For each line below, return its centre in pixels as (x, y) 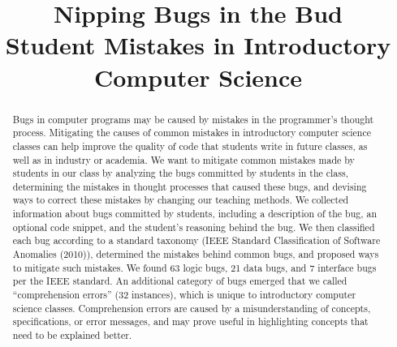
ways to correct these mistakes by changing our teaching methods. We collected (181, 200)
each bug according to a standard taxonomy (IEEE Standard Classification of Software (196, 240)
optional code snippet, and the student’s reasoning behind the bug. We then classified (194, 227)
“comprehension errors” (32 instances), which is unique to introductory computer (184, 295)
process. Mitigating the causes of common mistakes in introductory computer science (192, 133)
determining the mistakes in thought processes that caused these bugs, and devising (190, 186)
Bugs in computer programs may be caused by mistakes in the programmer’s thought (193, 119)
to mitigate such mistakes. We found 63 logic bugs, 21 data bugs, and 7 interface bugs (194, 267)
